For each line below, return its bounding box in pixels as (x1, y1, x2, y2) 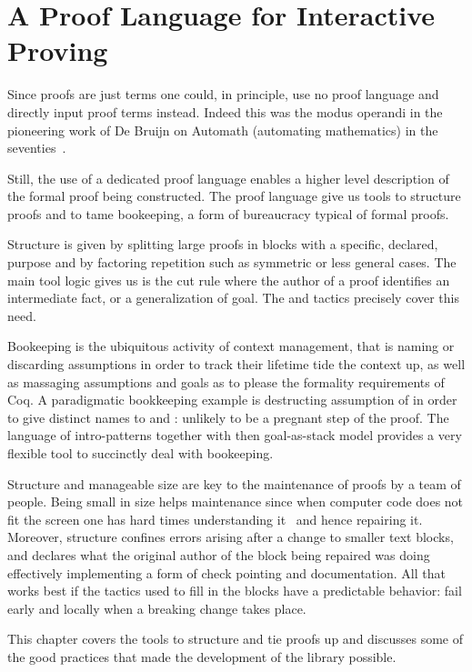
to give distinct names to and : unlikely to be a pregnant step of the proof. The (7, 407, 449, 426)
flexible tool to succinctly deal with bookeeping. (7, 444, 274, 462)
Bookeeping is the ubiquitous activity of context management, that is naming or (7, 336, 455, 356)
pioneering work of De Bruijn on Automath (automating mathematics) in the (7, 120, 438, 139)
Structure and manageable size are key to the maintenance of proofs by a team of (7, 474, 461, 493)
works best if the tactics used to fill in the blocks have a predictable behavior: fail (7, 581, 462, 600)
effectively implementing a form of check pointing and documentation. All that (7, 563, 446, 582)
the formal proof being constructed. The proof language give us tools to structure (7, 186, 461, 206)
